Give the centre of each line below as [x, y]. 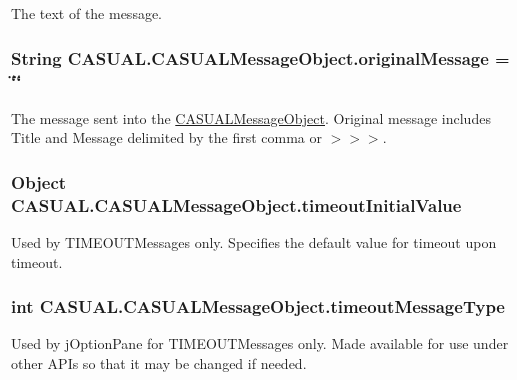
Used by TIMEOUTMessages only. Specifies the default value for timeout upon [254, 242]
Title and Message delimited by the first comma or [166, 137]
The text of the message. [87, 13]
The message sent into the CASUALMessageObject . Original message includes [251, 117]
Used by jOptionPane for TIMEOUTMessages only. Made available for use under [260, 343]
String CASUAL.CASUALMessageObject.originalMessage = [260, 57]
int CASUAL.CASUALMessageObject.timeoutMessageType [258, 306]
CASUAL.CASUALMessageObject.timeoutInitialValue [236, 204]
